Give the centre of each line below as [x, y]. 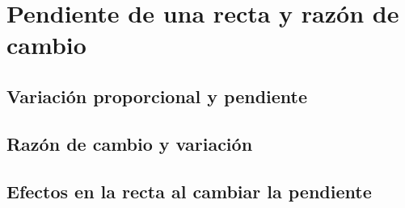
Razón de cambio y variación [130, 143]
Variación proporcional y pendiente [157, 96]
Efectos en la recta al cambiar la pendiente [189, 191]
